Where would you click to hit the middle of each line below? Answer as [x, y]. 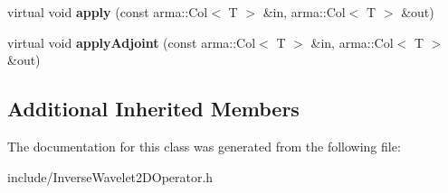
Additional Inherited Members [153, 109]
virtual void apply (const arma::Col [108, 12]
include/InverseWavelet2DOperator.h [110, 176]
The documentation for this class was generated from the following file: [204, 146]
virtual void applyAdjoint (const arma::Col [132, 42]
